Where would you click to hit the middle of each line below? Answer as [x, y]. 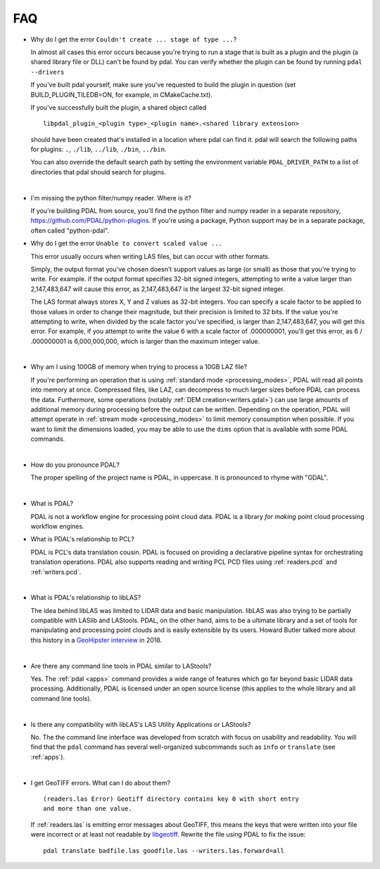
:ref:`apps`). [48, 757]
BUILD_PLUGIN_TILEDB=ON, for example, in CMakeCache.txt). [121, 94]
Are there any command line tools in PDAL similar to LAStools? [121, 666]
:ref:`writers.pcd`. [56, 572]
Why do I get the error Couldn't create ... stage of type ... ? [134, 39]
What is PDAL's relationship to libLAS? [86, 598]
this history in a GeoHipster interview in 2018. [96, 640]
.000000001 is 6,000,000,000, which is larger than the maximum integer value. [145, 341]
